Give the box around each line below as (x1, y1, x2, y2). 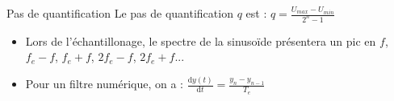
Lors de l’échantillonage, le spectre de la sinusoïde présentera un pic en (25, 32, 376, 49)
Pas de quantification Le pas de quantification (6, 5, 233, 21)
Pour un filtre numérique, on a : (25, 75, 183, 92)
